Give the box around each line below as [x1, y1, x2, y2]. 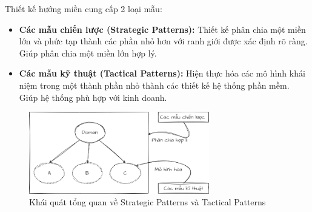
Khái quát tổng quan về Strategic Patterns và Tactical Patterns [29, 196, 266, 208]
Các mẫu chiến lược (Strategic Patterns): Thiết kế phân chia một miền [19, 22, 306, 35]
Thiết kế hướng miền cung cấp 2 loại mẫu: [5, 2, 162, 15]
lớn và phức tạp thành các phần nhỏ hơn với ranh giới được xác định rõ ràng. [19, 35, 308, 47]
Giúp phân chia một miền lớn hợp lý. [19, 46, 157, 59]
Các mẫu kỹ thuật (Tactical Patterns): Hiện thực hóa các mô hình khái [19, 67, 305, 80]
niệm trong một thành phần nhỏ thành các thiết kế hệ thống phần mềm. [19, 78, 290, 91]
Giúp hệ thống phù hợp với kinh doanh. [19, 91, 167, 103]
